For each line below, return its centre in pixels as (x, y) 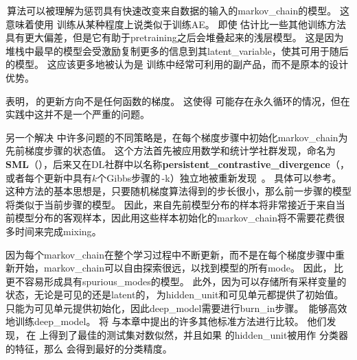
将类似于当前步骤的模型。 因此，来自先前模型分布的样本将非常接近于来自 (171, 204)
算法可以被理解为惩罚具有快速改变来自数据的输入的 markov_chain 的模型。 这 (178, 10)
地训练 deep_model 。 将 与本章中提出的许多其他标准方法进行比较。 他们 (166, 321)
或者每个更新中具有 (49, 177)
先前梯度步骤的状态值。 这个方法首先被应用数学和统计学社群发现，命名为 (171, 151)
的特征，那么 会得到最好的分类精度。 (89, 348)
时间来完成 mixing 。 (58, 231)
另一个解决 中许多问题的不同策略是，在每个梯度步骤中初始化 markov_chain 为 (177, 137)
